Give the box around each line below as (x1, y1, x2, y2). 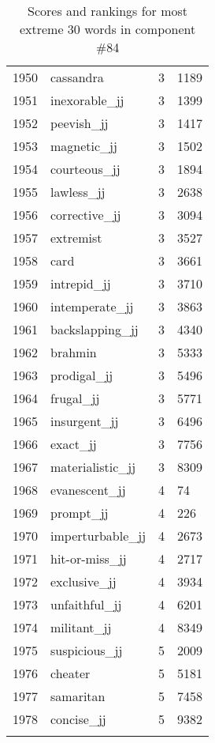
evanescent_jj (50, 481, 126, 499)
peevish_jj (50, 114, 109, 132)
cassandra (50, 68, 104, 86)
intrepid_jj (50, 274, 111, 292)
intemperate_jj (50, 297, 134, 315)
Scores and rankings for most (28, 2, 188, 20)
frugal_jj (50, 389, 100, 407)
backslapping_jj (50, 320, 139, 338)
